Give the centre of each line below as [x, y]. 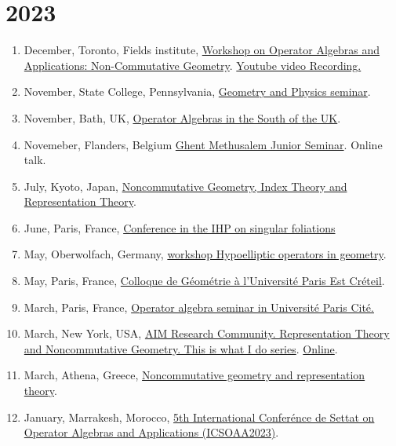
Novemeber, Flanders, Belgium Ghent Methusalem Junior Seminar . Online [203, 144]
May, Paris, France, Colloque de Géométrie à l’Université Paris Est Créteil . [204, 281]
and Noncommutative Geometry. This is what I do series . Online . [181, 348]
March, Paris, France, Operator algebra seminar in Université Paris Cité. [199, 307]
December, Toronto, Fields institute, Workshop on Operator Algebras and [202, 50]
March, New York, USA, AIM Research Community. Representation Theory [207, 333]
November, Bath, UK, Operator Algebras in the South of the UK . [182, 117]
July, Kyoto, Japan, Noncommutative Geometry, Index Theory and [185, 186]
